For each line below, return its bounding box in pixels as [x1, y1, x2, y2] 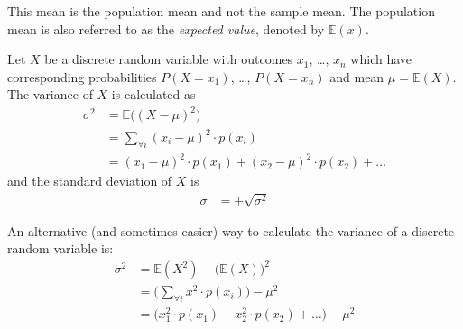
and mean [329, 67, 384, 86]
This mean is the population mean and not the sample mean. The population [7, 2, 435, 20]
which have [350, 50, 412, 69]
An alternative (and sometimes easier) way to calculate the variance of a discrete [7, 221, 455, 240]
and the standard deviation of [7, 171, 172, 190]
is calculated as [111, 85, 196, 104]
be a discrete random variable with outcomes [44, 50, 293, 69]
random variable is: [7, 239, 114, 258]
